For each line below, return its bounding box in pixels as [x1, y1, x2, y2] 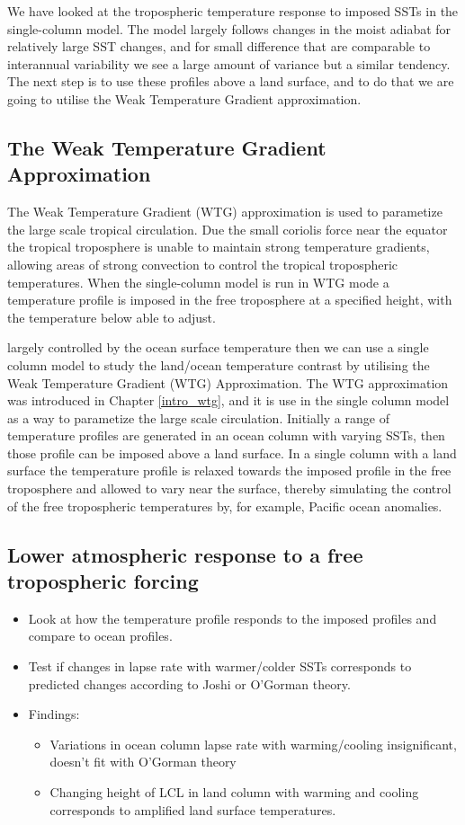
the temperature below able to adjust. [7, 307, 216, 326]
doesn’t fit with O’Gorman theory [49, 752, 237, 771]
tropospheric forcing [7, 567, 199, 595]
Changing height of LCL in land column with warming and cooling [49, 783, 419, 801]
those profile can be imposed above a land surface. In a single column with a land [7, 443, 457, 462]
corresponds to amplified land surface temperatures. [49, 800, 336, 819]
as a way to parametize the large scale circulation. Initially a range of [7, 408, 389, 427]
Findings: [28, 705, 80, 723]
